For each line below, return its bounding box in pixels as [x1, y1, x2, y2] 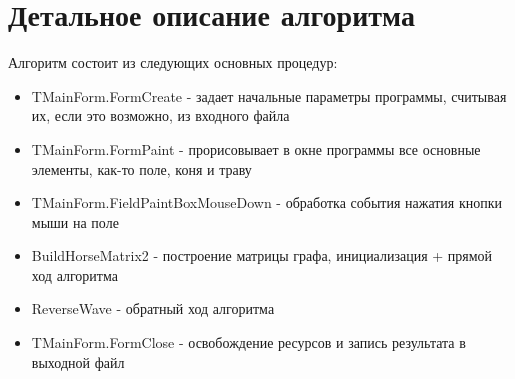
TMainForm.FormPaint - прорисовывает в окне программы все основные [31, 138, 481, 159]
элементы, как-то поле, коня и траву [31, 158, 252, 179]
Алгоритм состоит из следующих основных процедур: [8, 52, 338, 73]
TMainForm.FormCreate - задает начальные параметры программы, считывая [31, 85, 507, 106]
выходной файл [31, 351, 125, 372]
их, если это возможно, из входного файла [31, 105, 290, 126]
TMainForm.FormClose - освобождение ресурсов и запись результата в [31, 332, 466, 353]
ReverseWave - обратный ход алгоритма [31, 298, 275, 319]
